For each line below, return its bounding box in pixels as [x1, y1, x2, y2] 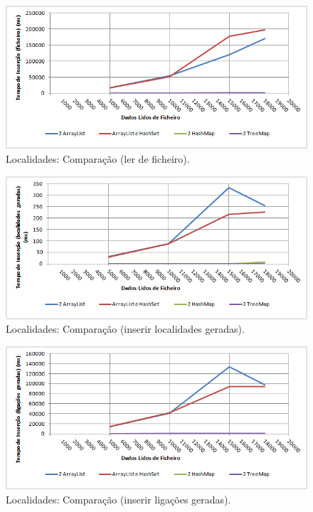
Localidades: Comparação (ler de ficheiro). [6, 151, 190, 166]
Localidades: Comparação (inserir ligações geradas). [6, 491, 231, 506]
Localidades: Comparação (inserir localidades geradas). [6, 321, 245, 336]
